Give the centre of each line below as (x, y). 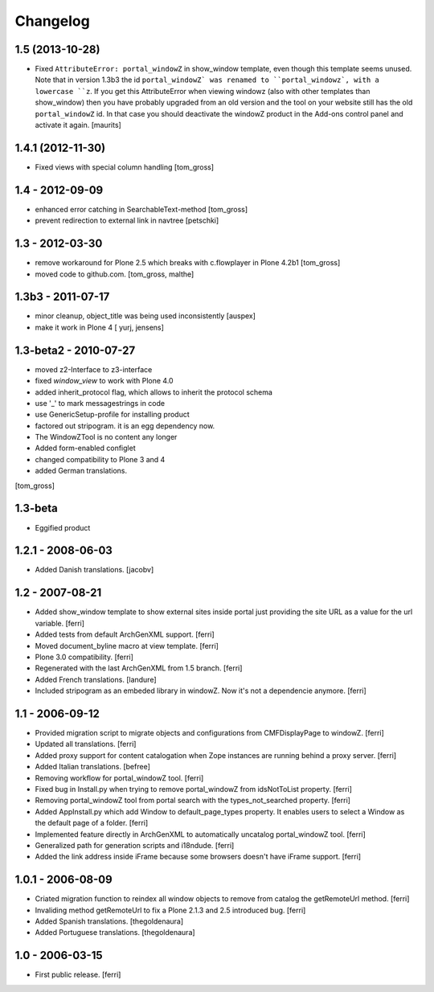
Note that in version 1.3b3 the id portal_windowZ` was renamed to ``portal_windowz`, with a (207, 80)
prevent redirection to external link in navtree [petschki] (127, 220)
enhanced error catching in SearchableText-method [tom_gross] (141, 209)
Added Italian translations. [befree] (92, 767)
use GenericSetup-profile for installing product (113, 415)
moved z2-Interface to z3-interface (94, 369)
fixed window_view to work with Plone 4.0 (104, 381)
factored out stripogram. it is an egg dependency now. (125, 425)
